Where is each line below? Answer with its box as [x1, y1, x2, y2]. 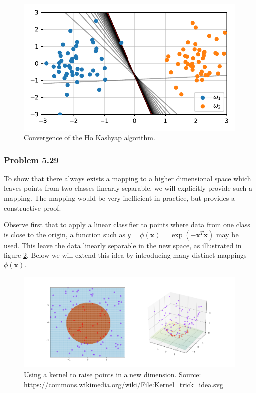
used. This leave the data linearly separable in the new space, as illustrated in [4, 240, 242, 250]
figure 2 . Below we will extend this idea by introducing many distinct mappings [4, 250, 247, 260]
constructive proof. [4, 202, 61, 213]
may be [216, 229, 239, 239]
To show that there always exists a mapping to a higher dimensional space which [4, 173, 251, 183]
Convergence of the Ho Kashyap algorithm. [24, 132, 155, 142]
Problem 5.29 [4, 153, 59, 166]
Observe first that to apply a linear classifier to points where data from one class [4, 219, 250, 230]
